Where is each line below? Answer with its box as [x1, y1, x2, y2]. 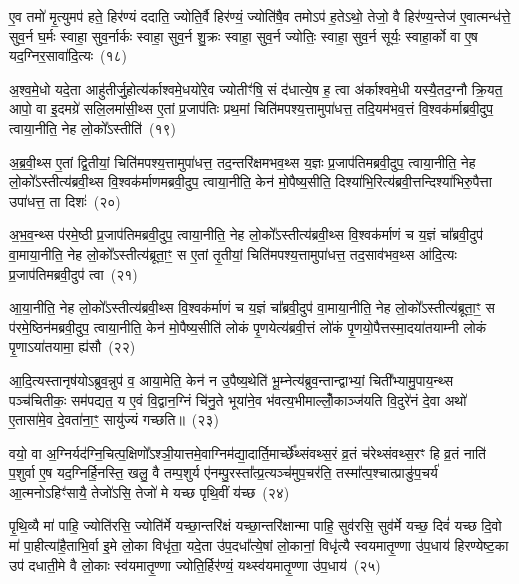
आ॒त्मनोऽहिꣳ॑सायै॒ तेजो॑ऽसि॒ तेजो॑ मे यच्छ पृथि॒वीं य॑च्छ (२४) [9, 481, 290, 502]
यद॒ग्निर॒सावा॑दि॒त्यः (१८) [9, 45, 128, 66]
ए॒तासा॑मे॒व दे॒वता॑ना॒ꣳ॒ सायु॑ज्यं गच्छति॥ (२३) [9, 409, 219, 430]
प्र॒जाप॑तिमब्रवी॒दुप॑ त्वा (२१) [9, 263, 138, 284]
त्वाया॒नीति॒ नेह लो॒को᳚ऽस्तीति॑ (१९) [9, 117, 177, 138]
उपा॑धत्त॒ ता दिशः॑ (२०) [9, 190, 121, 211]
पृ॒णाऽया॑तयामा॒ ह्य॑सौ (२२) [9, 336, 136, 357]
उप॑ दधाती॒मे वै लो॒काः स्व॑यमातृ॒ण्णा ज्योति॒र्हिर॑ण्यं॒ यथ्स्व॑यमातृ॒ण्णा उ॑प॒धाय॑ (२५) [9, 554, 381, 575]
